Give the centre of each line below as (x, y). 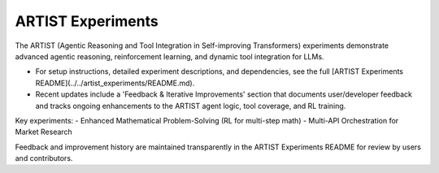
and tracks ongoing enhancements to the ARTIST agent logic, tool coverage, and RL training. (191, 106)
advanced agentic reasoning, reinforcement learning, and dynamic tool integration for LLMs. (170, 56)
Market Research (43, 132)
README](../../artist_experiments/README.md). (115, 83)
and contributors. (44, 158)
